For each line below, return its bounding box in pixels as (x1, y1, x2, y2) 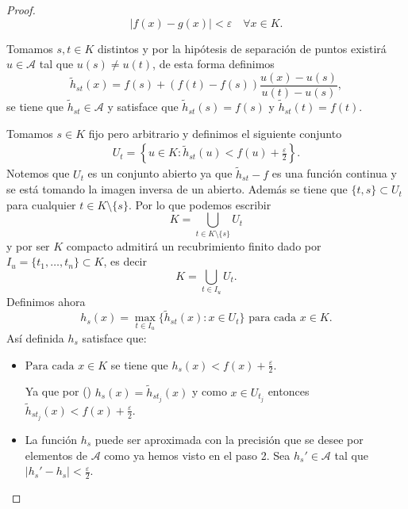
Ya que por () (25, 383, 92, 400)
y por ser (6, 237, 50, 254)
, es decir (103, 253, 147, 270)
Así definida (6, 329, 64, 346)
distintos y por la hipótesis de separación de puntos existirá (97, 40, 387, 56)
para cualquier (6, 196, 76, 212)
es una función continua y (271, 165, 397, 182)
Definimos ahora (6, 293, 86, 309)
